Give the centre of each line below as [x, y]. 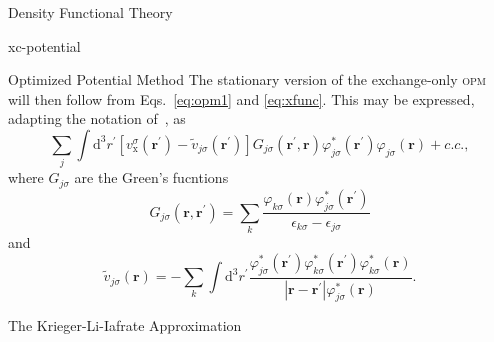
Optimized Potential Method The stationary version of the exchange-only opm [247, 79]
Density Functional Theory [90, 12]
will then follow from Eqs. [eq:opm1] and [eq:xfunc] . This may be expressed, [241, 98]
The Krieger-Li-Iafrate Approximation [125, 325]
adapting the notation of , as [97, 118]
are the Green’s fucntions [151, 177]
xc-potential [44, 45]
